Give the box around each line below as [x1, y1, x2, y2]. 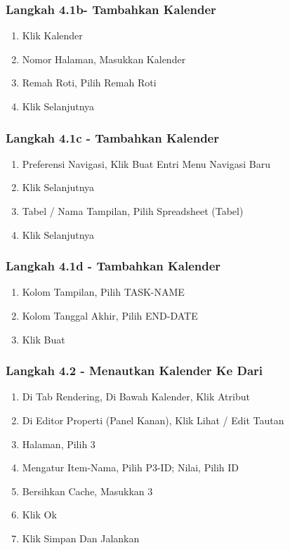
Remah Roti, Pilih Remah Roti [22, 75, 157, 90]
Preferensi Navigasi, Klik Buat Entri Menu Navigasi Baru [22, 156, 270, 171]
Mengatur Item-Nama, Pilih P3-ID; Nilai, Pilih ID [22, 460, 239, 475]
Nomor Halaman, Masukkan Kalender [22, 51, 186, 66]
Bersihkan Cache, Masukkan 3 [22, 483, 153, 498]
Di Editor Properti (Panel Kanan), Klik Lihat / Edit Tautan [22, 413, 284, 427]
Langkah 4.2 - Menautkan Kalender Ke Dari [6, 362, 263, 379]
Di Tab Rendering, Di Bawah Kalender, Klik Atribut [22, 389, 250, 404]
